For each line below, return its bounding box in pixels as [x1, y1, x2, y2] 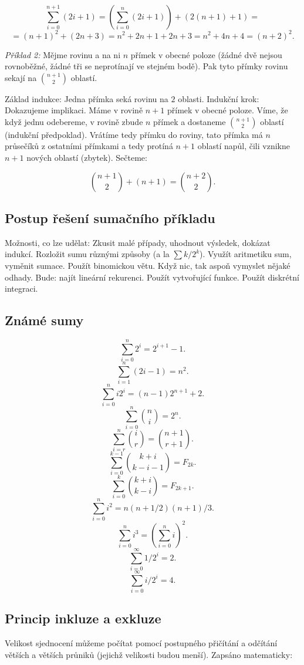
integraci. [5, 282, 38, 295]
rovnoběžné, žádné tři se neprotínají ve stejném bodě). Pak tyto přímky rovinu [5, 60, 288, 72]
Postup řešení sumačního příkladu [5, 209, 215, 227]
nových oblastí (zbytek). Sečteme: [26, 151, 147, 164]
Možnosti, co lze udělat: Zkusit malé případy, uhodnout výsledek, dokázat [5, 236, 271, 248]
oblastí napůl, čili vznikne [197, 140, 290, 152]
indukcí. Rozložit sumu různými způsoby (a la [5, 248, 170, 260]
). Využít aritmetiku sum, [200, 248, 292, 260]
